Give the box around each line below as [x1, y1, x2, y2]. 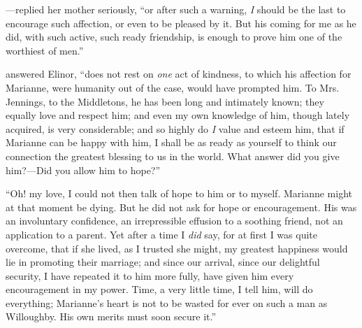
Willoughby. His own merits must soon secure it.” [6, 309, 217, 324]
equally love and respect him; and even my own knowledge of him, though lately [6, 108, 350, 122]
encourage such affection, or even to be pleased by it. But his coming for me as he [6, 15, 356, 30]
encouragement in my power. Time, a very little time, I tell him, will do [6, 282, 313, 297]
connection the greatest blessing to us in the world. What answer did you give [6, 148, 340, 163]
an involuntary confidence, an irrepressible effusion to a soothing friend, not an [6, 213, 343, 228]
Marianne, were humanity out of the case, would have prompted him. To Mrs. [6, 80, 340, 94]
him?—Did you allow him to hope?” [6, 162, 161, 177]
